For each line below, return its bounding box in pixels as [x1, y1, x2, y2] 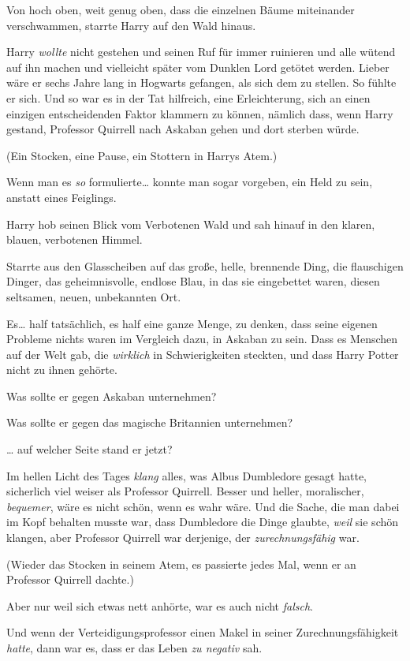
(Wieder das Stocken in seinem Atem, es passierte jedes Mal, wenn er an [6, 555, 356, 572]
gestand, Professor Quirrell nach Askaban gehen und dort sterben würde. [6, 121, 360, 137]
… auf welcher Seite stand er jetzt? [6, 441, 173, 457]
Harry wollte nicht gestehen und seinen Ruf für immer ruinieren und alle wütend [6, 43, 396, 60]
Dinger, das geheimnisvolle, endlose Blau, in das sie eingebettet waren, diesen [6, 273, 380, 289]
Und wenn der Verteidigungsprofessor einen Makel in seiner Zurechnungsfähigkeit [6, 624, 399, 640]
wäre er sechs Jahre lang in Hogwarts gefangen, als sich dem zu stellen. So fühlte [6, 74, 397, 91]
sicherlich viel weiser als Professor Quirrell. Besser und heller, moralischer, [6, 483, 364, 499]
